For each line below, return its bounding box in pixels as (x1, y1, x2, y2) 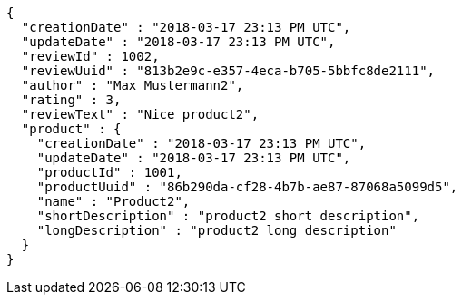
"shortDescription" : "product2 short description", (36, 209, 420, 223)
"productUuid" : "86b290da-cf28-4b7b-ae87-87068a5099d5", (36, 180, 458, 194)
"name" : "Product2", (36, 194, 191, 209)
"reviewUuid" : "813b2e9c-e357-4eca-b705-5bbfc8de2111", (21, 63, 436, 78)
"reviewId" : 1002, (21, 49, 160, 63)
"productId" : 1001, (36, 165, 182, 180)
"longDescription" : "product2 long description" (36, 223, 397, 238)
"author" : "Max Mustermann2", (21, 78, 244, 93)
